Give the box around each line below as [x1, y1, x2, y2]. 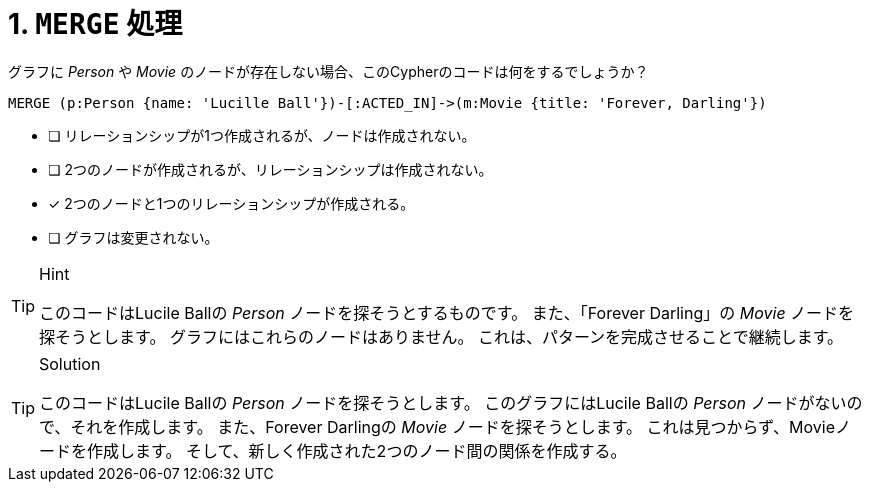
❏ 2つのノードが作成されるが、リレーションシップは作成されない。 [48, 160, 493, 178]
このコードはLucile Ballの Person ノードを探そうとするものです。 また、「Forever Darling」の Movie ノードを [39, 302, 855, 323]
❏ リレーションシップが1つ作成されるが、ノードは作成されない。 [48, 126, 476, 144]
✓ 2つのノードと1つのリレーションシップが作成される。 [48, 194, 415, 212]
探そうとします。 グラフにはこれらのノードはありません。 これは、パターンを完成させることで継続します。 [39, 326, 844, 347]
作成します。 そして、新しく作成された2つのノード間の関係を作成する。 [87, 440, 627, 461]
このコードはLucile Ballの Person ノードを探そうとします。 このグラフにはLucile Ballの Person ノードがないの [39, 392, 863, 413]
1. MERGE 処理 [8, 7, 183, 41]
